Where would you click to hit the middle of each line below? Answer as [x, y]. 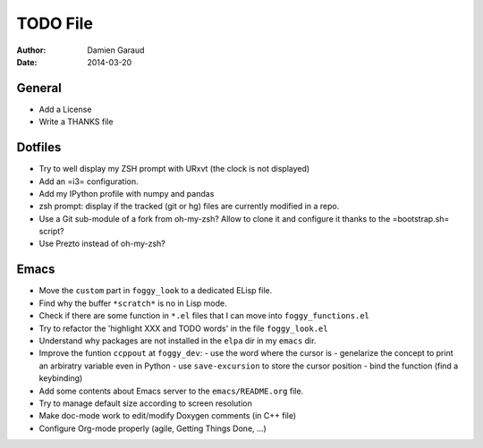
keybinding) [61, 378]
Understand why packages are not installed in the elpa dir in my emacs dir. [178, 341]
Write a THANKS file [76, 122]
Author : [31, 50]
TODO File [55, 23]
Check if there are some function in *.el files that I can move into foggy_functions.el [204, 316]
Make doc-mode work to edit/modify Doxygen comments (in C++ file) [168, 416]
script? [51, 232]
